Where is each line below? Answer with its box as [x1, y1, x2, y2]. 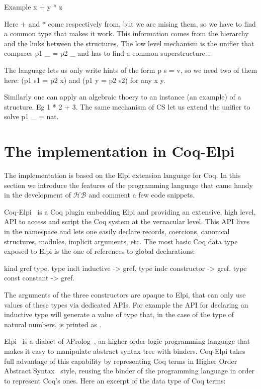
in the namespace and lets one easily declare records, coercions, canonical [4, 226, 230, 237]
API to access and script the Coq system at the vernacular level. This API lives [4, 216, 250, 227]
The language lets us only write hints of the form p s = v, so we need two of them [4, 64, 257, 75]
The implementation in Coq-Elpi [4, 141, 235, 161]
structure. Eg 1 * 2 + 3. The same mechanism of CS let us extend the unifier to [4, 101, 250, 112]
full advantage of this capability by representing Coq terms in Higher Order [4, 355, 237, 366]
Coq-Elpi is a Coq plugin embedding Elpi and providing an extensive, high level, [4, 206, 256, 217]
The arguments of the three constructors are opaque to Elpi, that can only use [4, 289, 246, 300]
